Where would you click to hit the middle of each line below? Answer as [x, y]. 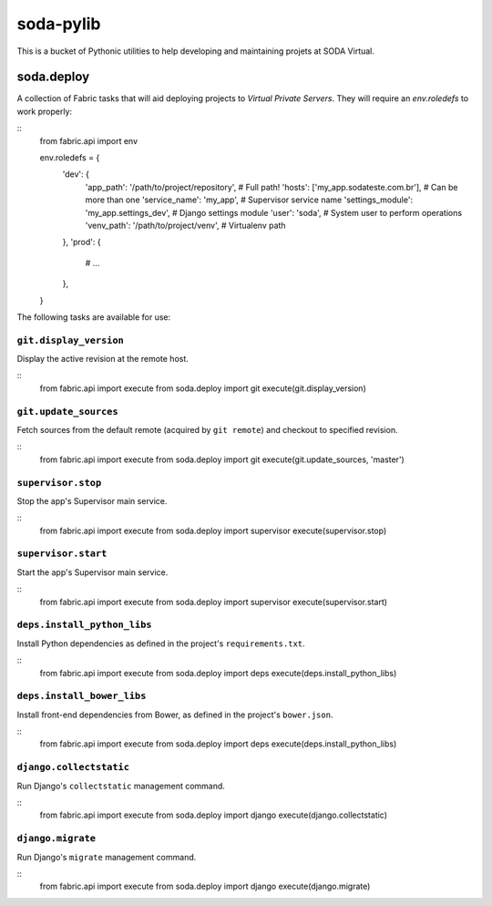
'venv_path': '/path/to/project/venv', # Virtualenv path [185, 225]
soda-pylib [59, 24]
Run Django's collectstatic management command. [121, 786]
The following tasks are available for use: [94, 317]
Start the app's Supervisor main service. [92, 572]
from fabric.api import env [89, 140]
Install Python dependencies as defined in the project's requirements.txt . [161, 643]
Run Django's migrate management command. [107, 857]
